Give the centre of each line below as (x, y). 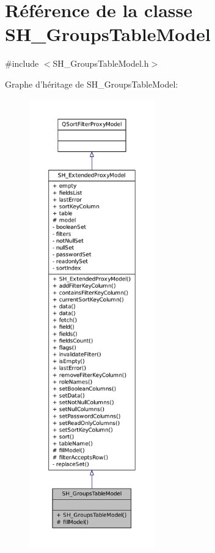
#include (22, 63)
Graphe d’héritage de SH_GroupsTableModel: (92, 84)
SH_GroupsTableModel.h (101, 63)
